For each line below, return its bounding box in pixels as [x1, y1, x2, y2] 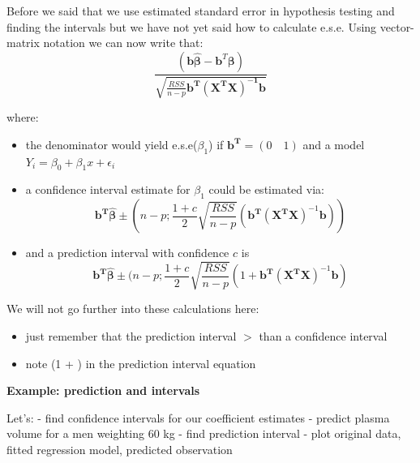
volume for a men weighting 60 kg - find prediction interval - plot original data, [6, 425, 401, 442]
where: [6, 109, 39, 126]
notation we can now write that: [43, 34, 204, 51]
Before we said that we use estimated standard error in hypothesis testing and [6, 2, 395, 19]
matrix [6, 34, 40, 51]
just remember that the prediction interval [25, 327, 237, 344]
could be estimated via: [208, 181, 324, 198]
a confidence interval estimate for [25, 181, 191, 198]
